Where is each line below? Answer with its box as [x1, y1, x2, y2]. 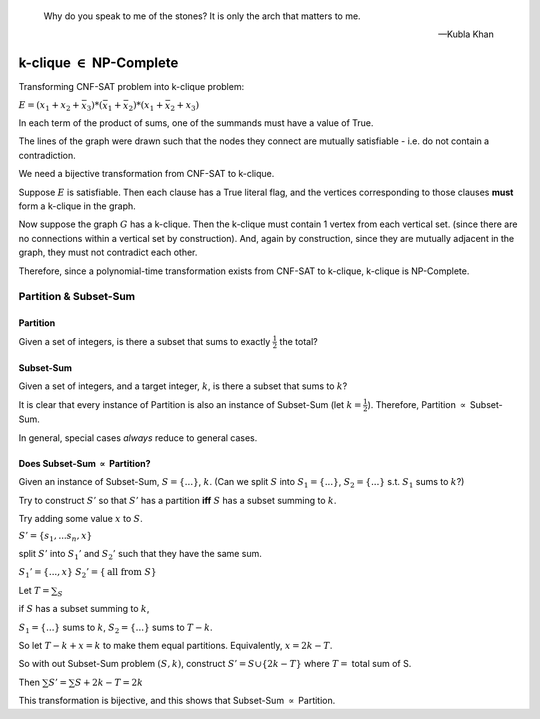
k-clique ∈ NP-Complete [18, 55, 179, 72]
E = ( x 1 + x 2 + [18, 100, 80, 114]
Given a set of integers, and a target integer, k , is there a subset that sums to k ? [18, 380, 348, 392]
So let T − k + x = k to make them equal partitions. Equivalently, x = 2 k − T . [18, 640, 333, 652]
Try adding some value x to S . [18, 512, 144, 524]
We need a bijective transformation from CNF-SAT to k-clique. [18, 168, 275, 180]
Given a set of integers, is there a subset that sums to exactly [18, 335, 271, 347]
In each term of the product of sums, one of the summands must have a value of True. [18, 117, 374, 129]
